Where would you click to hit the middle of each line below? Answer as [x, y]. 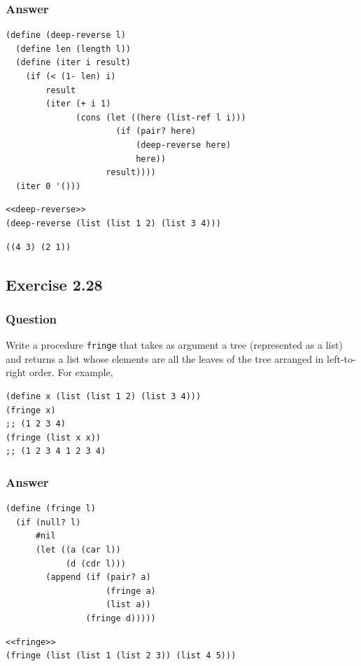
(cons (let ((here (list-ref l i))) [161, 117]
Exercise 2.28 [54, 284]
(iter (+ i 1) [78, 104]
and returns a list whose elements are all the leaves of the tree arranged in [165, 358]
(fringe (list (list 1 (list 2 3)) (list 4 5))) [121, 656]
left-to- [341, 358]
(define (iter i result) [73, 63]
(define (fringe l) [51, 509]
